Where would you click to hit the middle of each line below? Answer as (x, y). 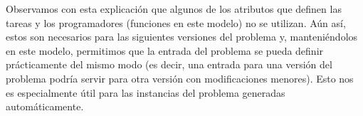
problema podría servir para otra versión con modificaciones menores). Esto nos (180, 78)
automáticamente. (45, 106)
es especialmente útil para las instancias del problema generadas (146, 92)
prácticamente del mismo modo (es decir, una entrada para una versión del (169, 64)
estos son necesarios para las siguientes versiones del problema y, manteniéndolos (182, 37)
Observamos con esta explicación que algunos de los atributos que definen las (174, 9)
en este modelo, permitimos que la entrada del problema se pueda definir (165, 50)
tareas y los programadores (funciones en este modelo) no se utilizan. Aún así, (176, 22)
